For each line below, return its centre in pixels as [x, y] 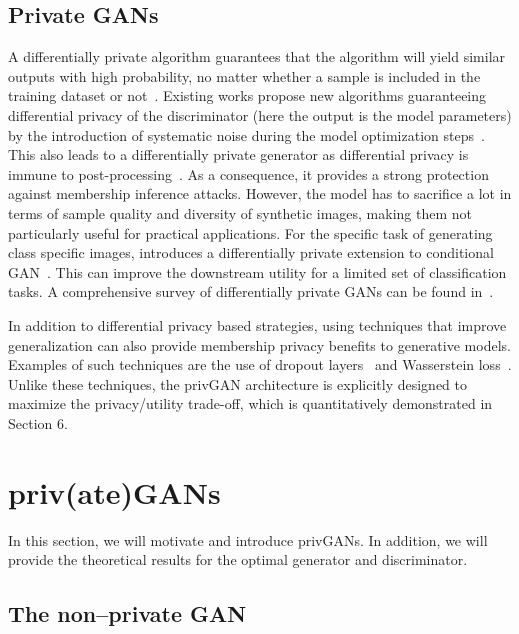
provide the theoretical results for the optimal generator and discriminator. [238, 559]
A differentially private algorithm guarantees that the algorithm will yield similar [257, 56]
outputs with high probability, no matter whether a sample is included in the [244, 75]
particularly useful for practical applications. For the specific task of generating [250, 232]
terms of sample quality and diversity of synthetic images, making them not [240, 212]
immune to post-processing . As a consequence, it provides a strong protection [248, 173]
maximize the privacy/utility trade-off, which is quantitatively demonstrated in [250, 403]
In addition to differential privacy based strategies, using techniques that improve [257, 324]
